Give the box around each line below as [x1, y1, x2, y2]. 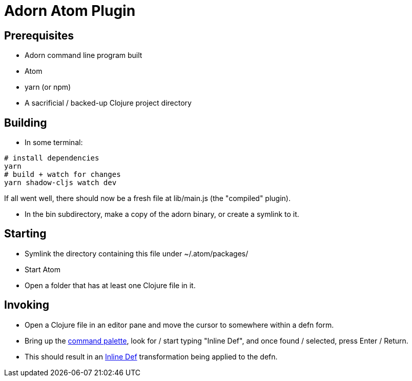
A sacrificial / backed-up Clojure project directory [25, 98, 192, 108]
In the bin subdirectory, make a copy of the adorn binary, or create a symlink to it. [25, 210, 299, 219]
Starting [4, 227, 47, 240]
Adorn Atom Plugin [4, 2, 136, 19]
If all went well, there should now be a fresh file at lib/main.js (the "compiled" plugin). [4, 194, 291, 203]
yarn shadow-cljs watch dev [4, 178, 117, 187]
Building [4, 116, 47, 129]
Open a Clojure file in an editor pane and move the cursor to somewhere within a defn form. [25, 320, 334, 329]
